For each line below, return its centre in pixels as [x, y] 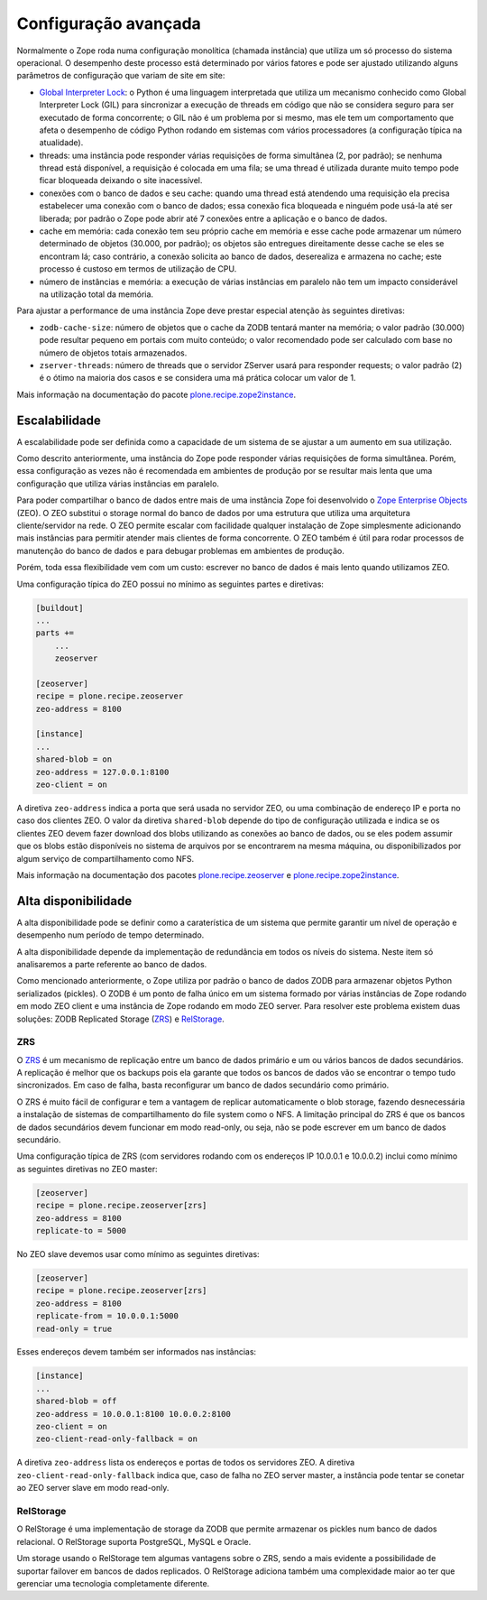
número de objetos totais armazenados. [113, 353]
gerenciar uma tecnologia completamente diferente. [113, 1583]
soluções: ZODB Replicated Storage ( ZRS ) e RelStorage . [120, 1019]
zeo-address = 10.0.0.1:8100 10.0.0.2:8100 [133, 1414]
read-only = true [74, 1328]
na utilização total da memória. [96, 294]
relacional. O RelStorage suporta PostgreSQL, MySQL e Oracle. [134, 1541]
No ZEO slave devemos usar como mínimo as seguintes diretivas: [138, 1253]
